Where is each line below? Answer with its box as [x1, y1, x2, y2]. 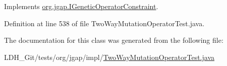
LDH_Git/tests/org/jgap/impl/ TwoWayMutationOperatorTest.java [4, 51, 215, 62]
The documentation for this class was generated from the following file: [4, 35, 223, 45]
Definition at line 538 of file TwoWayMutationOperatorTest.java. [4, 18, 205, 28]
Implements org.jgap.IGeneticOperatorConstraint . [4, 1, 158, 11]
